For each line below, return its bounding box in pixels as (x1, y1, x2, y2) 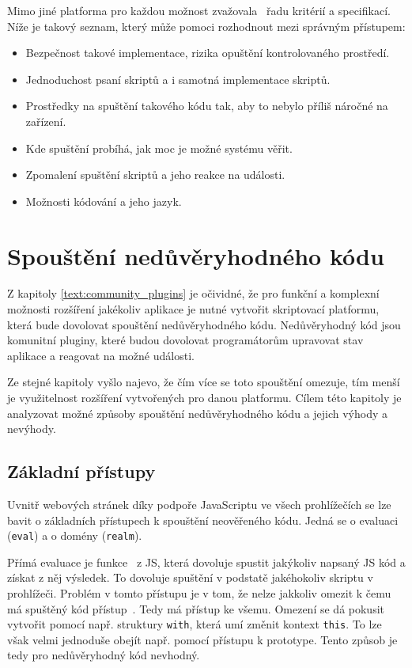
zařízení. (25, 112, 66, 129)
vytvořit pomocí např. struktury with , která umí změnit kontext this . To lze (7, 616, 382, 632)
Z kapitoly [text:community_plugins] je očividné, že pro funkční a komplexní (7, 285, 380, 302)
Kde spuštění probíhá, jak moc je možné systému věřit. (25, 139, 293, 156)
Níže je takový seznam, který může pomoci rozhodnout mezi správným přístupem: (7, 17, 406, 34)
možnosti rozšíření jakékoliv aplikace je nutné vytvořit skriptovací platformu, (7, 301, 380, 317)
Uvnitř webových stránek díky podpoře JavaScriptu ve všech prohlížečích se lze (7, 496, 391, 513)
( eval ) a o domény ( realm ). (7, 527, 142, 544)
